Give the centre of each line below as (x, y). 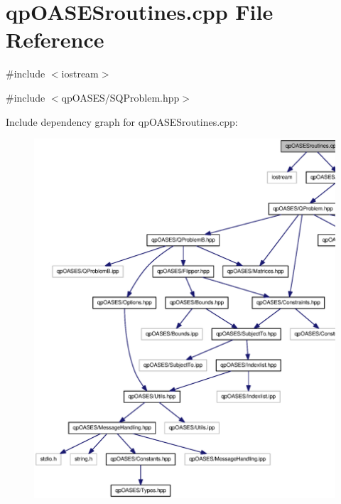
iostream (80, 74)
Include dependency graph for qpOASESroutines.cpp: (122, 121)
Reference (55, 39)
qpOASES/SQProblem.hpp (120, 97)
